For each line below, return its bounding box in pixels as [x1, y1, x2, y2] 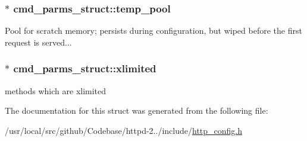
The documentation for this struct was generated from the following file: [5, 104, 268, 117]
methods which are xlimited [5, 84, 106, 97]
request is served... [5, 36, 72, 48]
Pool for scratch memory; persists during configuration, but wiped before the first [5, 24, 302, 37]
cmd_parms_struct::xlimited [13, 61, 156, 76]
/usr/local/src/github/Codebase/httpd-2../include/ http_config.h [5, 124, 243, 136]
